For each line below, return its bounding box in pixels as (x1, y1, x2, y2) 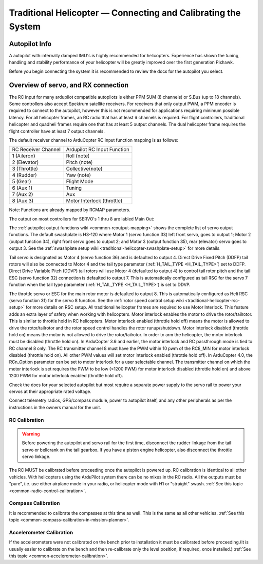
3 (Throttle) (12, 165, 38, 172)
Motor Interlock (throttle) (66, 197, 123, 204)
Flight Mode (66, 178, 94, 185)
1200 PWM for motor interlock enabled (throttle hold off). (9, 373, 124, 379)
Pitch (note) (66, 159, 93, 166)
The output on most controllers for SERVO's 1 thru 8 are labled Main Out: (9, 216, 154, 222)
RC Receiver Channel (12, 146, 61, 153)
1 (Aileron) (12, 152, 36, 159)
